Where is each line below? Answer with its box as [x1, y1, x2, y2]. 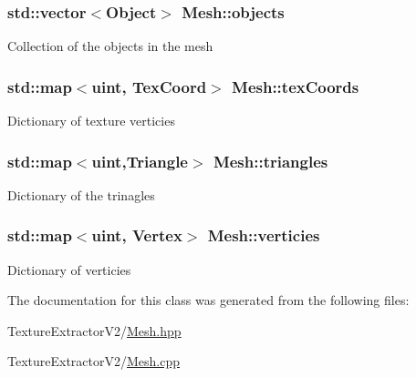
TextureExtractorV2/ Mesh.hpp [7, 321, 182, 340]
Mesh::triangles [213, 149, 328, 172]
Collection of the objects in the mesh [7, 36, 213, 56]
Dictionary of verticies [7, 260, 131, 279]
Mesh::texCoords [232, 75, 359, 97]
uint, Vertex [91, 224, 182, 247]
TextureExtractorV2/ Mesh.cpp [7, 352, 181, 371]
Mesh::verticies [207, 224, 320, 247]
